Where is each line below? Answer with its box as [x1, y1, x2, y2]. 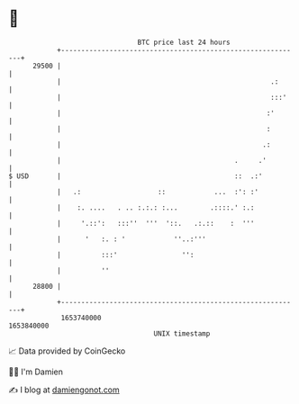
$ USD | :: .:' [8, 171, 263, 181]
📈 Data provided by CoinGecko [8, 346, 126, 356]
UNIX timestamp [153, 328, 211, 338]
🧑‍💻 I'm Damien [8, 366, 64, 377]
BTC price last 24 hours [137, 38, 231, 47]
